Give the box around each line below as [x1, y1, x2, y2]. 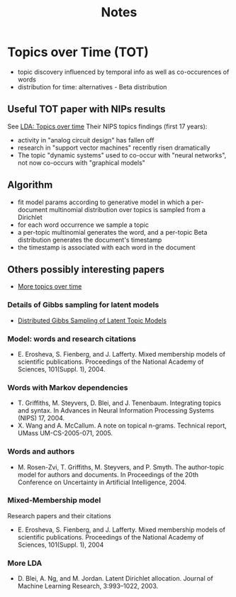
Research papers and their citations [7, 511, 111, 520]
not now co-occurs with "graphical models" [17, 158, 145, 167]
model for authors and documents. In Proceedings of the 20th [17, 470, 198, 479]
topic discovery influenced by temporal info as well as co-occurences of [17, 67, 230, 76]
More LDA [7, 558, 43, 568]
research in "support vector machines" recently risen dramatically [17, 143, 210, 152]
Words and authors [7, 447, 75, 457]
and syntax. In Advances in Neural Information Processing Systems [17, 406, 215, 415]
